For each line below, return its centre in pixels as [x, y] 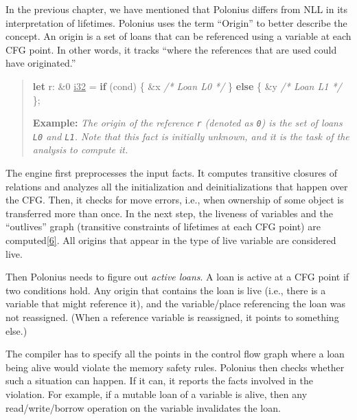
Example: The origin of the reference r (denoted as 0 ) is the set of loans [187, 123]
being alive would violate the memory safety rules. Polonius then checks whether [175, 367]
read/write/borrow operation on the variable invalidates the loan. [143, 407]
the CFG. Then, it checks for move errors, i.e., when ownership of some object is [175, 200]
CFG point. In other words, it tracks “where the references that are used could [171, 49]
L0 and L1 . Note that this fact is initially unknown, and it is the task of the [191, 136]
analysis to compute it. [80, 150]
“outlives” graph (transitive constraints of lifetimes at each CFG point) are [163, 226]
